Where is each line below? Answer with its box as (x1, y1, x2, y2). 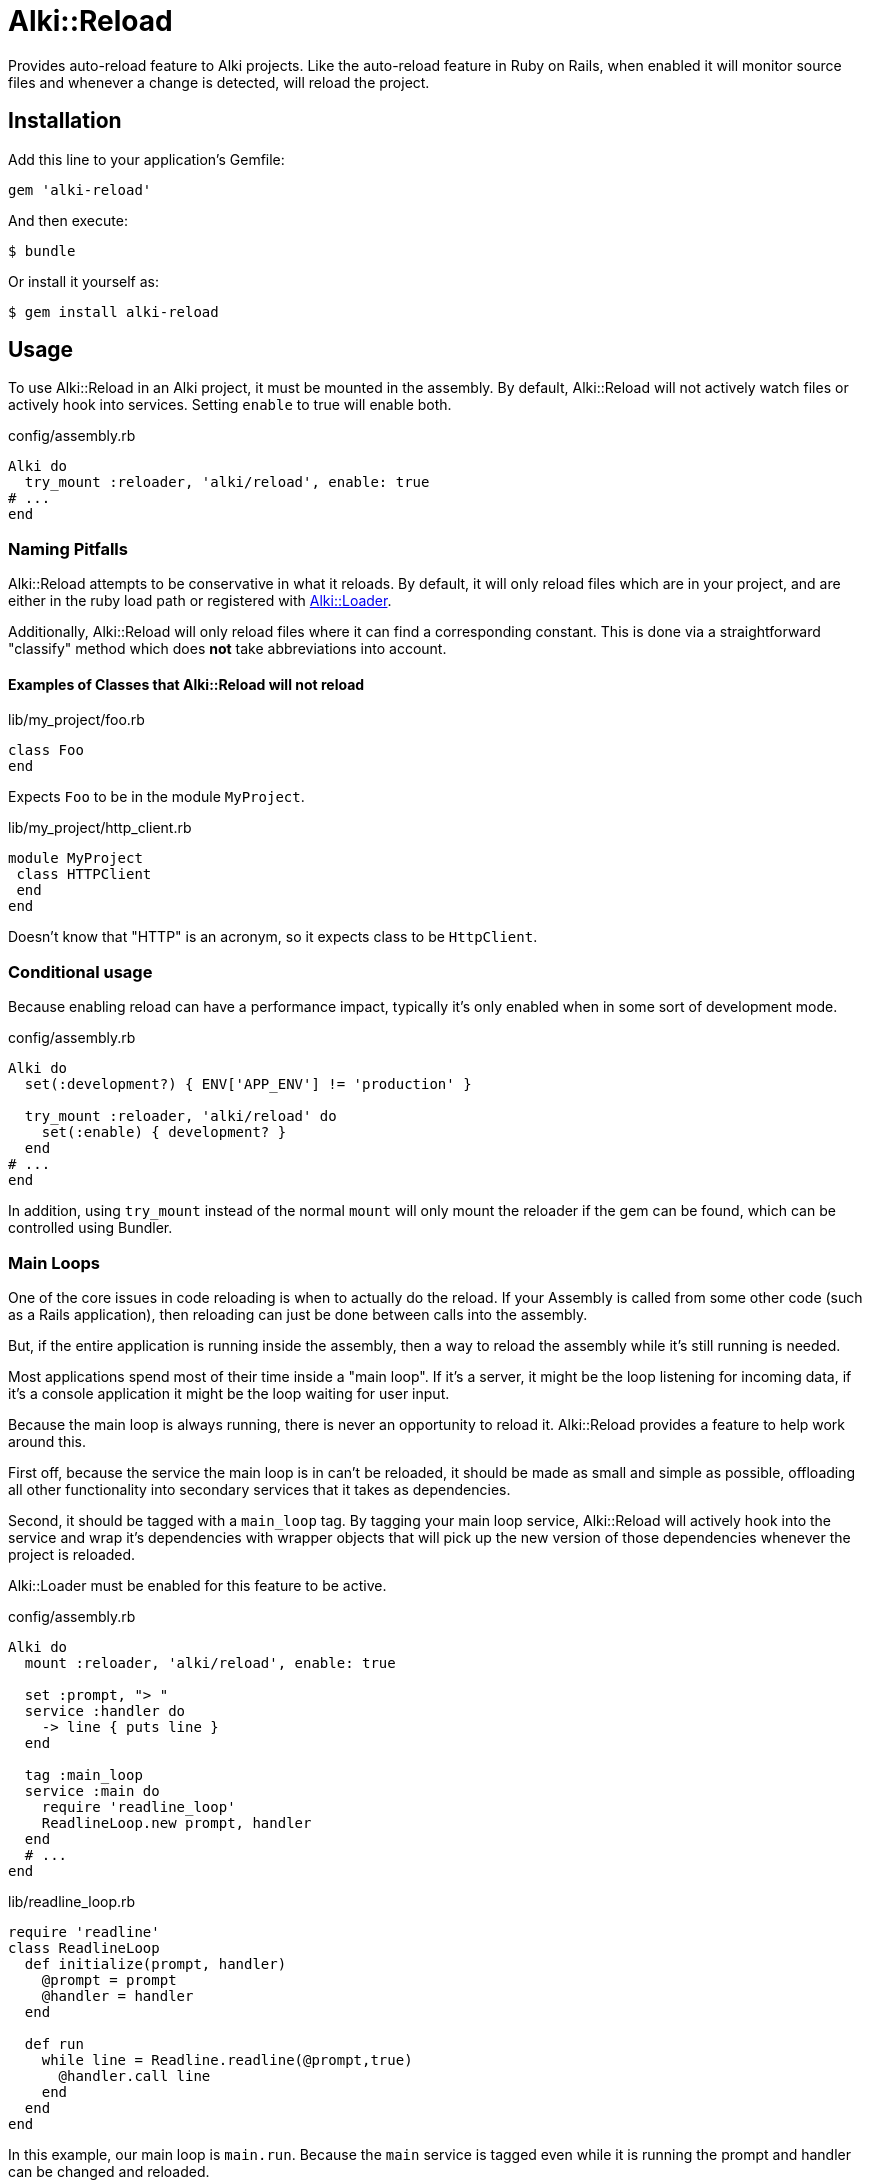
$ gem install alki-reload (8, 303, 219, 320)
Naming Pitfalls (8, 538, 128, 559)
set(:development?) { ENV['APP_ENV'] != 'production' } (24, 1076, 472, 1093)
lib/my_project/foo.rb (8, 711, 145, 729)
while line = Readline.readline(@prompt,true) (41, 2051, 413, 2068)
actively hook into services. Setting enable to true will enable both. (8, 396, 452, 414)
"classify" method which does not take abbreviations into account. (8, 640, 447, 658)
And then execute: (8, 211, 128, 229)
